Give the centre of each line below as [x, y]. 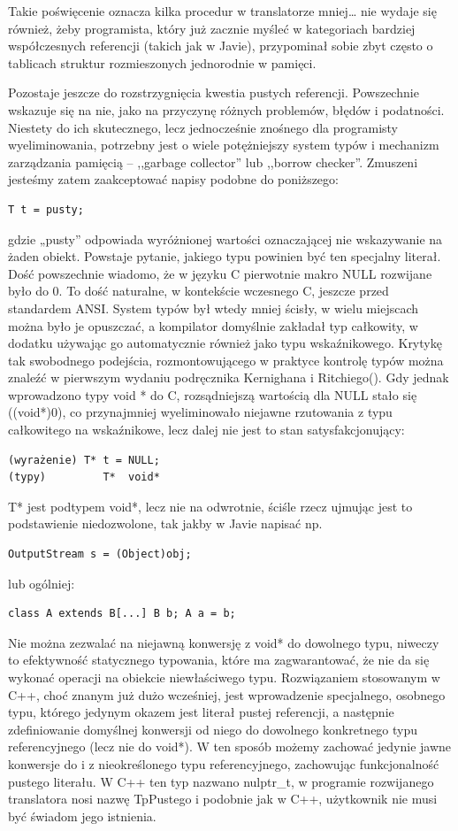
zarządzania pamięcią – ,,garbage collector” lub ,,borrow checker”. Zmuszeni [213, 162]
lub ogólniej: [42, 583]
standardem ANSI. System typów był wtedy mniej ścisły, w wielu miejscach [214, 308]
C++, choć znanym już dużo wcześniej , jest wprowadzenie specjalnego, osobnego [227, 694]
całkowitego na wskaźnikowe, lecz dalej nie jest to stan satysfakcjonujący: [206, 430]
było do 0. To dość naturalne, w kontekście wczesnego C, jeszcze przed [198, 291]
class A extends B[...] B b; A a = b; [122, 614]
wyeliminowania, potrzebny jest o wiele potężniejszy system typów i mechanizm [224, 145]
